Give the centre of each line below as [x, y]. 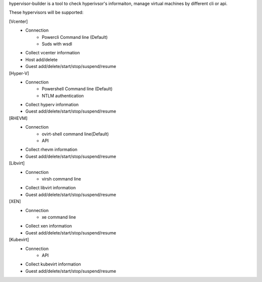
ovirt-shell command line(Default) [75, 134]
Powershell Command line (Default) [77, 89]
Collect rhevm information [51, 149]
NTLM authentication [63, 96]
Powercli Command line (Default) [75, 37]
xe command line [59, 217]
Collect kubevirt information [53, 264]
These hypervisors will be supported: [46, 13]
